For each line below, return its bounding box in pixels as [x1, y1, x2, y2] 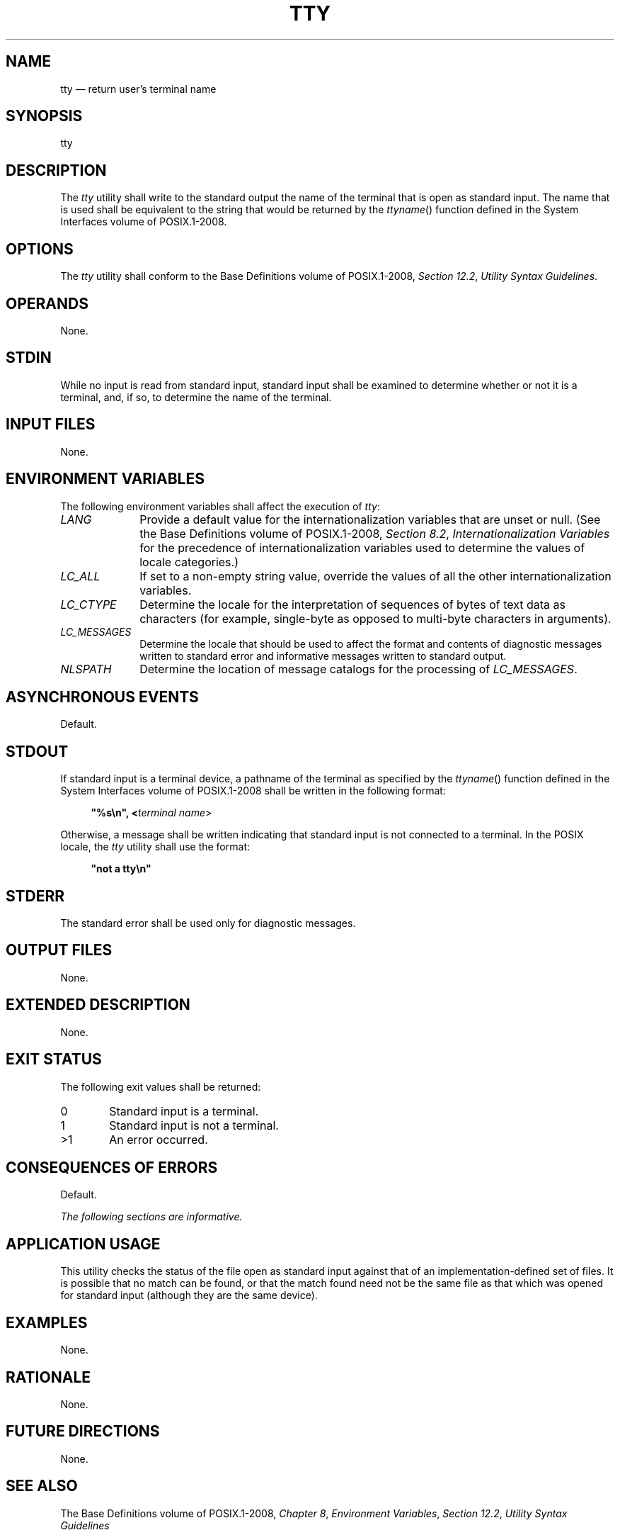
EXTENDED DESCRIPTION [6, 996, 190, 1014]
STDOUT [6, 742, 69, 760]
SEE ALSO [6, 1477, 78, 1495]
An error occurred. [109, 1132, 208, 1147]
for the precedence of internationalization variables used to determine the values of [139, 540, 585, 555]
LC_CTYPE [60, 597, 117, 612]
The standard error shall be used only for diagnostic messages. [60, 917, 356, 930]
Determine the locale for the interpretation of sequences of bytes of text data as [139, 597, 566, 612]
